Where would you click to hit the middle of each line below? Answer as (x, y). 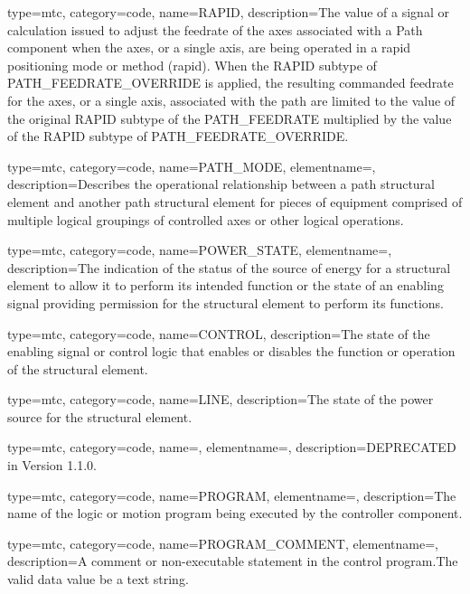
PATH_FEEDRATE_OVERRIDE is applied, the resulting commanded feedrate (230, 83)
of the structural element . (78, 368)
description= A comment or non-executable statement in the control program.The (233, 561)
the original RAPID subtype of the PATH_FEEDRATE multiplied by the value (230, 118)
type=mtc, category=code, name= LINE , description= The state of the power (221, 399)
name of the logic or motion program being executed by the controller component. (235, 513)
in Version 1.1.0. (52, 465)
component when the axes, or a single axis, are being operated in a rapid (209, 47)
